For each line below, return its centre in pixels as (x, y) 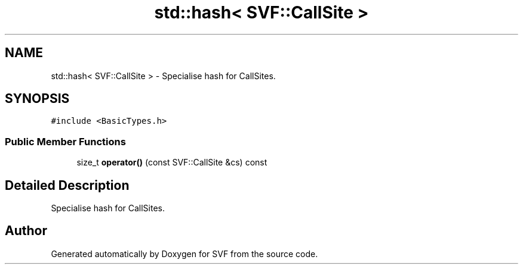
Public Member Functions (65, 141)
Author (26, 231)
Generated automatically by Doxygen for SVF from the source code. (184, 254)
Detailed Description (67, 185)
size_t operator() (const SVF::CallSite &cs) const (172, 162)
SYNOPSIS (37, 99)
